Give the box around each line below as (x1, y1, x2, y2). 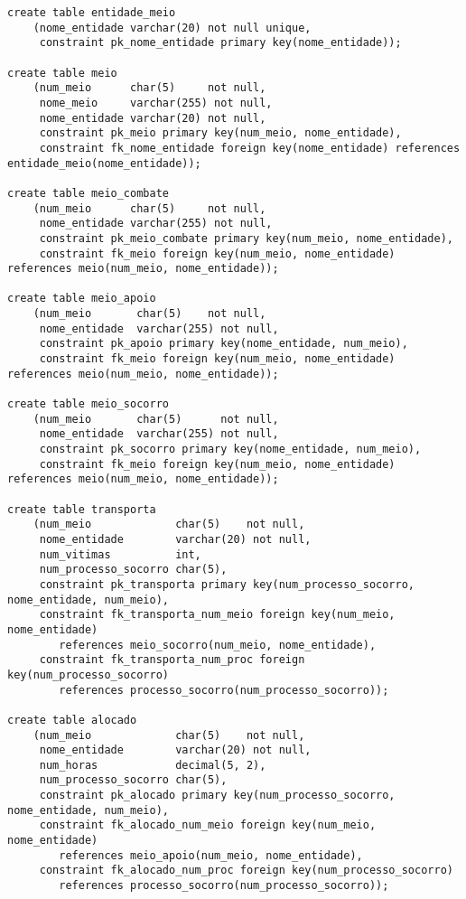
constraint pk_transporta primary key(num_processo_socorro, (39, 577, 415, 591)
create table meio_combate (7, 186, 169, 200)
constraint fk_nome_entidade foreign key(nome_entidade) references (39, 141, 461, 155)
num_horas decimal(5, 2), (39, 758, 266, 772)
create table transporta (7, 502, 156, 516)
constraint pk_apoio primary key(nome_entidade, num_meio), (39, 337, 408, 351)
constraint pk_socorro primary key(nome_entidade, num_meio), (39, 443, 422, 456)
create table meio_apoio (7, 292, 156, 305)
